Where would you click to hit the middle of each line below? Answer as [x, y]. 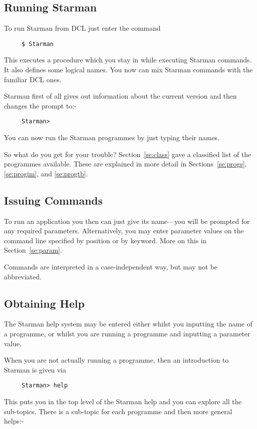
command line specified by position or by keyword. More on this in [105, 240]
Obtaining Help [44, 303]
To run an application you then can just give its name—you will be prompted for [127, 221]
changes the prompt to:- [40, 105]
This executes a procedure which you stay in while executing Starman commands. [128, 60]
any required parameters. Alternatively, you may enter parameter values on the [124, 231]
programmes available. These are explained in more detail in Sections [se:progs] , [125, 164]
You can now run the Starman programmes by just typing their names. [112, 137]
